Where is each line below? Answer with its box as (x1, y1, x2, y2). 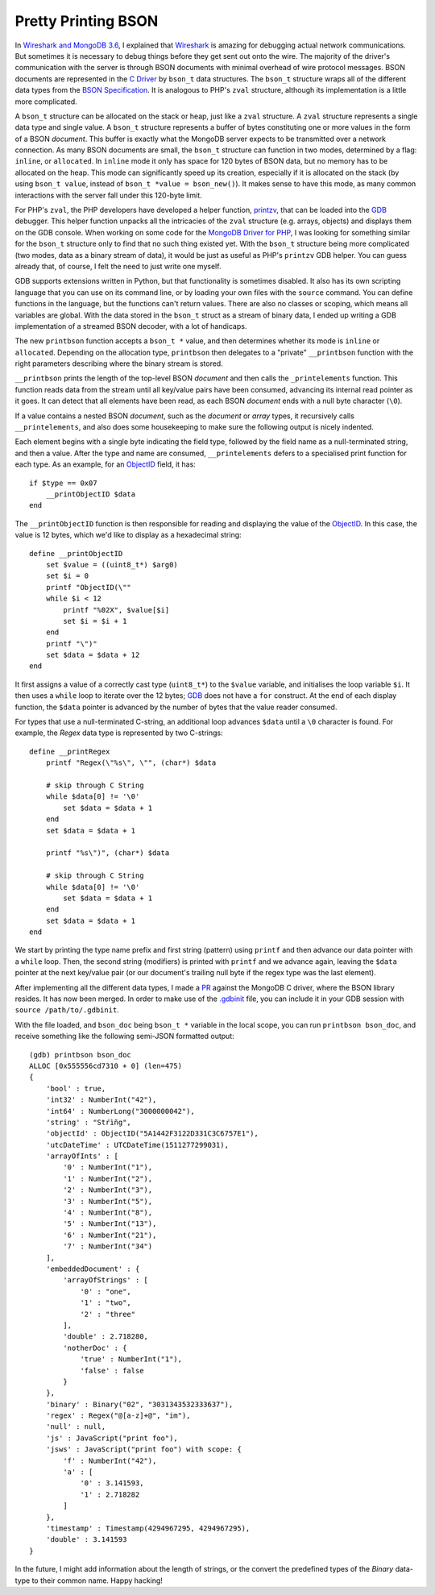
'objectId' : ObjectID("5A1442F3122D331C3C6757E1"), (45, 1129, 259, 1138)
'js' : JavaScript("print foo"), (45, 1433, 179, 1443)
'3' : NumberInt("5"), (63, 1197, 153, 1206)
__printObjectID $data (45, 490, 136, 499)
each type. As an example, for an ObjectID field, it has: (14, 459, 197, 469)
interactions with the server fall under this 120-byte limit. (14, 190, 203, 200)
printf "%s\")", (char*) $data (45, 849, 170, 858)
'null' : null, (45, 1423, 106, 1431)
